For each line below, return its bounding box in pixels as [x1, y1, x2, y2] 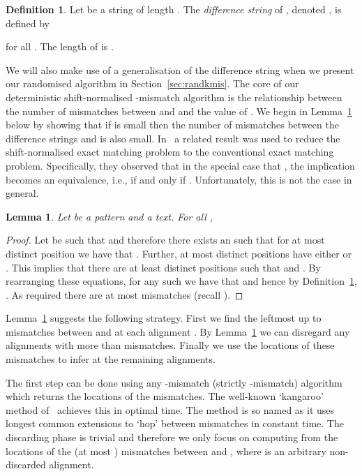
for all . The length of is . [6, 39, 114, 54]
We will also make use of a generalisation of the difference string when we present [6, 62, 354, 77]
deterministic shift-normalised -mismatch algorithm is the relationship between [6, 89, 342, 104]
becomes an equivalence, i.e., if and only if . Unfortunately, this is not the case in [6, 172, 352, 186]
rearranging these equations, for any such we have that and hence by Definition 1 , [6, 274, 357, 288]
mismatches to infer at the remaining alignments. [6, 352, 216, 366]
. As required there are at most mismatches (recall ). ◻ [6, 287, 243, 302]
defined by [6, 15, 50, 30]
